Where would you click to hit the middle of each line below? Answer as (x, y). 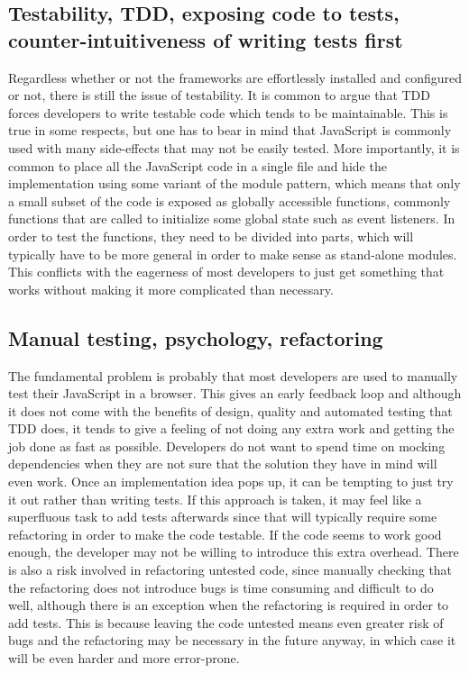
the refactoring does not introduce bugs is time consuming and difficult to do (221, 587)
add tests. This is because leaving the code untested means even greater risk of (226, 622)
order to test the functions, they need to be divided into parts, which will (211, 236)
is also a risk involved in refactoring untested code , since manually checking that (230, 570)
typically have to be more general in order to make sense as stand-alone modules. (233, 254)
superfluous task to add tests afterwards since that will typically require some (223, 517)
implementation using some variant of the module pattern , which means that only (234, 183)
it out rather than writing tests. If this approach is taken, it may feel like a (215, 499)
